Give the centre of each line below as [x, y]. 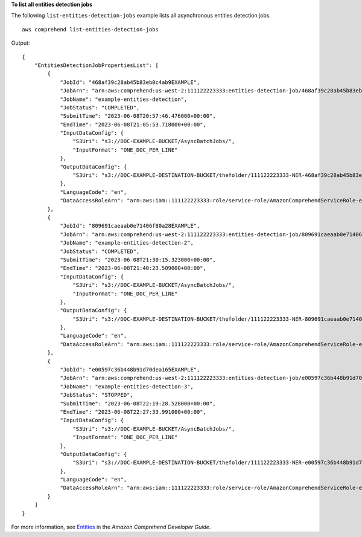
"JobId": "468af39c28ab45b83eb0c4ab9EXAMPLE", [130, 82]
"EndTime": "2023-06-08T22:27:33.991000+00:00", [133, 412]
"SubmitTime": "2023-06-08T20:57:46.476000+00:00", [138, 116]
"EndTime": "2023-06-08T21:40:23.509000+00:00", [133, 268]
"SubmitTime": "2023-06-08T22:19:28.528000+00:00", [138, 404]
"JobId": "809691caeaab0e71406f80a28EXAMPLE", [130, 226]
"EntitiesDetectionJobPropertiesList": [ [97, 65]
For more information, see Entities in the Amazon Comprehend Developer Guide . [111, 527]
